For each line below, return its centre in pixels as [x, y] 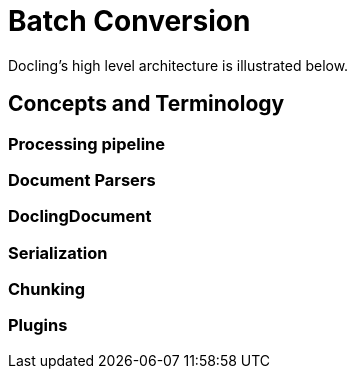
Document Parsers [82, 179]
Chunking [47, 289]
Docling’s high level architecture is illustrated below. [178, 65]
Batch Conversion [129, 21]
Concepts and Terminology [146, 104]
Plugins [38, 325]
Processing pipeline [87, 143]
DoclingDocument [80, 216]
